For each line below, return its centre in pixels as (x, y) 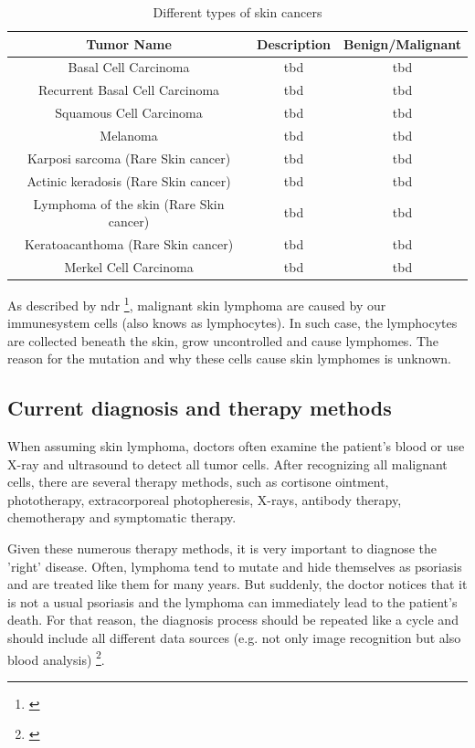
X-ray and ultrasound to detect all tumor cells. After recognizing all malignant (227, 464)
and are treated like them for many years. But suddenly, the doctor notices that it (237, 584)
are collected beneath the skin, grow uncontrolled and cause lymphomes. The (223, 340)
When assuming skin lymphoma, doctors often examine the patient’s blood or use (236, 446)
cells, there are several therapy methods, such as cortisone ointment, (198, 482)
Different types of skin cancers (237, 12)
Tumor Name (129, 43)
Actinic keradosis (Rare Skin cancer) (129, 180)
